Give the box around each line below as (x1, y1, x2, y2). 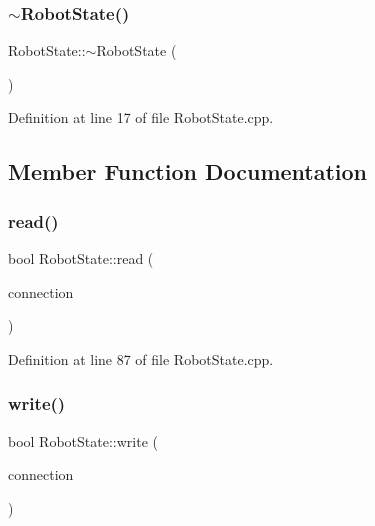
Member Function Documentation (8, 156, 368, 187)
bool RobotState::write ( (8, 430, 158, 451)
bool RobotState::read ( (8, 248, 154, 268)
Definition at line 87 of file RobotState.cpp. (8, 348, 274, 369)
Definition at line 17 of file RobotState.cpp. (8, 107, 274, 128)
